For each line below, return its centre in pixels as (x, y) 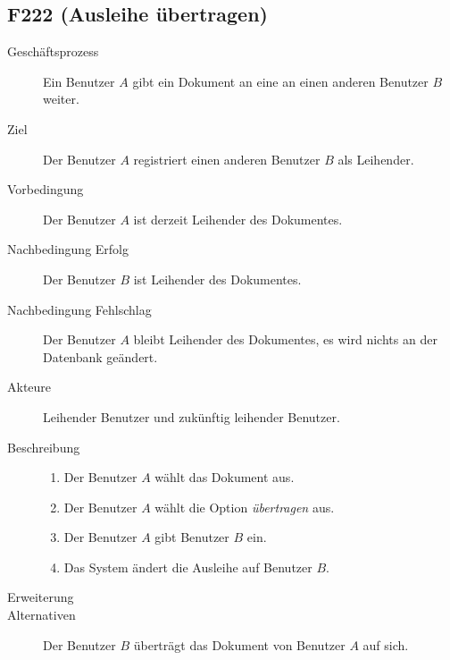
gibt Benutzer (192, 537)
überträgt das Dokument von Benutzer (239, 644)
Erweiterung (41, 597)
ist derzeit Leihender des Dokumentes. (238, 219)
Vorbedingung (46, 189)
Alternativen (42, 615)
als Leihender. (376, 159)
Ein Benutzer (79, 81)
